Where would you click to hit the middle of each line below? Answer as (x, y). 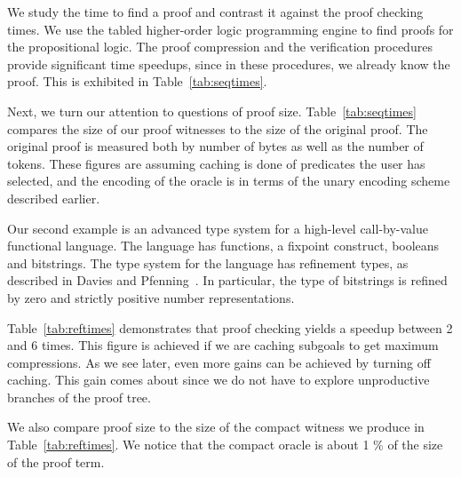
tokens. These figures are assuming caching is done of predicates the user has (216, 163)
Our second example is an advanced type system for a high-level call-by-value (218, 228)
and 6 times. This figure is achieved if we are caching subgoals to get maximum (223, 345)
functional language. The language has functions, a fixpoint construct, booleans (223, 246)
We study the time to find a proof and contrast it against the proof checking (215, 12)
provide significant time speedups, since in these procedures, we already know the (229, 64)
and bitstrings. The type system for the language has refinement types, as (208, 262)
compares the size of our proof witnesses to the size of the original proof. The (218, 128)
